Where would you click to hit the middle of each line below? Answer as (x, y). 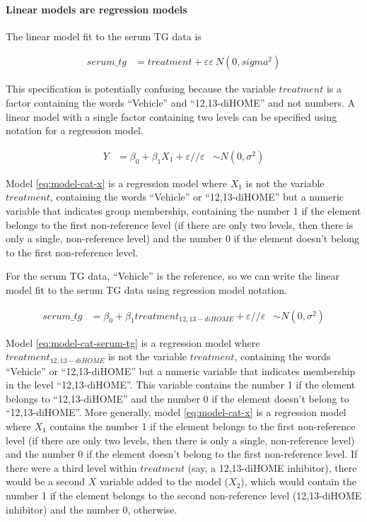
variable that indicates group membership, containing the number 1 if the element (183, 211)
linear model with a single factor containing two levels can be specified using (171, 116)
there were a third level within (71, 467)
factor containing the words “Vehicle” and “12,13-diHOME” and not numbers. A (180, 103)
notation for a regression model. (75, 130)
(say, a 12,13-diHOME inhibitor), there (272, 467)
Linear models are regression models (97, 9)
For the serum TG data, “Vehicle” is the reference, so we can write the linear (173, 276)
